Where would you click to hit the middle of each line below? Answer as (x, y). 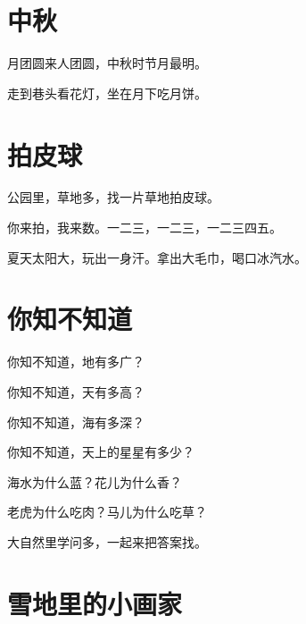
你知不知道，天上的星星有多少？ (101, 452)
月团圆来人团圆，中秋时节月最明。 (107, 63)
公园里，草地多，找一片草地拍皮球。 (113, 197)
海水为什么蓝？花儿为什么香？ (95, 481)
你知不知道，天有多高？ (76, 391)
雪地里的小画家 (95, 603)
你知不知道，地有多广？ (76, 362)
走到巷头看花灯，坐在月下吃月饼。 (107, 93)
